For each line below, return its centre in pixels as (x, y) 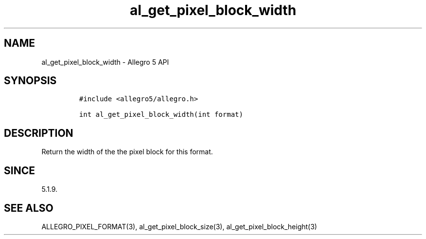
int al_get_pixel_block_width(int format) (161, 115)
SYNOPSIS (30, 81)
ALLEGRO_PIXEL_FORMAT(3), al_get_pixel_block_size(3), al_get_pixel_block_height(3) (179, 226)
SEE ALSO (29, 208)
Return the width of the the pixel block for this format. (127, 152)
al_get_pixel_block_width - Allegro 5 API (105, 62)
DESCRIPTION (39, 133)
